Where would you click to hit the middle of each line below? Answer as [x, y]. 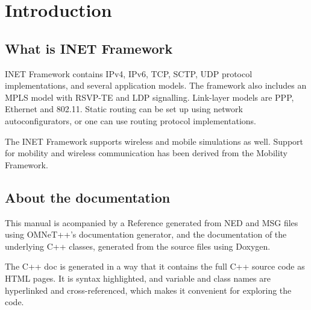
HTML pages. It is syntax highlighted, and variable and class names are [138, 278]
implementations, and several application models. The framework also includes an [156, 85]
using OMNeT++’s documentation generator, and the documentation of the [146, 234]
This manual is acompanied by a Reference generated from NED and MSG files [152, 222]
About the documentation [88, 197]
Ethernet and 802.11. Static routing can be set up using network [124, 109]
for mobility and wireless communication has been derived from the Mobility [146, 153]
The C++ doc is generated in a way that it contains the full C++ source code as [155, 266]
